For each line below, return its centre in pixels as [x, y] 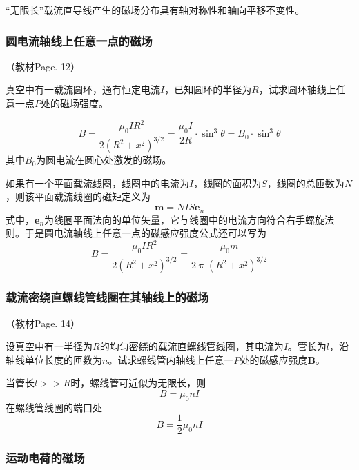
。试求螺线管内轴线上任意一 [171, 359]
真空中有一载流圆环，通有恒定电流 [83, 89]
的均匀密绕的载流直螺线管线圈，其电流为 [192, 346]
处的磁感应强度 [274, 359]
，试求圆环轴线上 [297, 89]
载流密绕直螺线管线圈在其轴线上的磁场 [107, 297]
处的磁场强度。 [75, 103]
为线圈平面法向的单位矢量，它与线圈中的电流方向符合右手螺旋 [185, 219]
